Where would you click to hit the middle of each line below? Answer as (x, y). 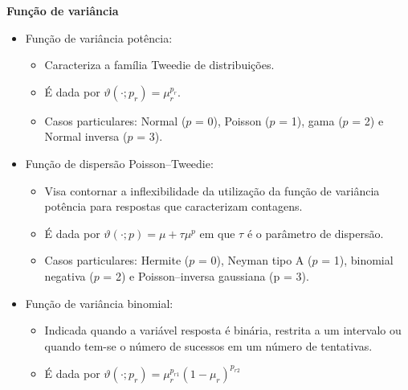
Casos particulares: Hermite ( (117, 260)
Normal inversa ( (86, 136)
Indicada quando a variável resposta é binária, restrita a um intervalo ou (223, 330)
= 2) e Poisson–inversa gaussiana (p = (198, 275)
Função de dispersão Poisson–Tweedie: (119, 163)
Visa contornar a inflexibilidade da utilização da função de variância (212, 190)
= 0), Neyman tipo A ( (255, 260)
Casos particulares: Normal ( (115, 120)
